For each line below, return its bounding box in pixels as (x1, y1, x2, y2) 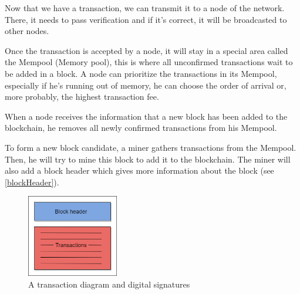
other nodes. (5, 25, 49, 37)
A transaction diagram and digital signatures (28, 278, 190, 290)
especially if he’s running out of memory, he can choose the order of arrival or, (5, 79, 286, 91)
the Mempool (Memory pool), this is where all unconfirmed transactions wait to (5, 56, 293, 68)
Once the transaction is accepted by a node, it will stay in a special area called (5, 44, 288, 56)
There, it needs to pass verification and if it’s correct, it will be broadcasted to (5, 13, 287, 25)
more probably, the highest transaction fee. (5, 90, 159, 103)
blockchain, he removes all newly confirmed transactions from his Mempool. (5, 121, 277, 134)
